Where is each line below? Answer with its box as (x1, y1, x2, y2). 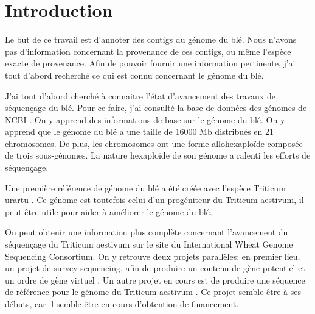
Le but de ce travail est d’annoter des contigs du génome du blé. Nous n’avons (5, 33, 297, 46)
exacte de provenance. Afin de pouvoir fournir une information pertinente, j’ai (5, 57, 296, 70)
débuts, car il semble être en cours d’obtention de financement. (5, 298, 239, 310)
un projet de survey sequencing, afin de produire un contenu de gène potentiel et (5, 262, 305, 274)
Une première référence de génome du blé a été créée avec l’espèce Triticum (5, 181, 286, 194)
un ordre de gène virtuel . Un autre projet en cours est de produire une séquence (5, 273, 305, 286)
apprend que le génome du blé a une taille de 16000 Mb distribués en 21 (5, 125, 274, 138)
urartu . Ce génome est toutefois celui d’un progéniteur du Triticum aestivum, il (5, 193, 304, 206)
